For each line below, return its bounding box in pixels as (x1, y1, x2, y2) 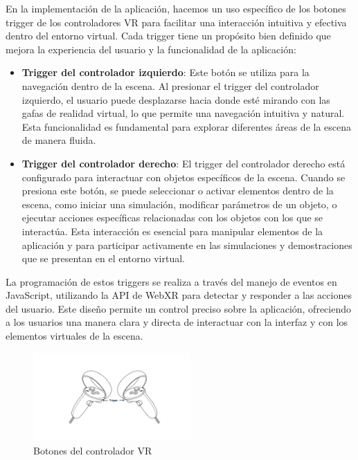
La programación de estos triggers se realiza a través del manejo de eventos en (6, 274, 337, 288)
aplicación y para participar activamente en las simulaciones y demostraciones (21, 237, 352, 252)
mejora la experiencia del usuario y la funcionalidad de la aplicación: (6, 42, 296, 56)
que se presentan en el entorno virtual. (21, 251, 185, 266)
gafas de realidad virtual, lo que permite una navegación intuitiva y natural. (21, 106, 345, 120)
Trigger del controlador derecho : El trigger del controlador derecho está (21, 156, 346, 170)
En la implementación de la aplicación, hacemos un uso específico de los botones (6, 1, 346, 15)
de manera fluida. (21, 133, 96, 147)
